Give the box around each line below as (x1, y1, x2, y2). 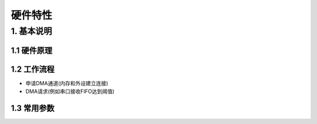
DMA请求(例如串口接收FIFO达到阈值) (25, 88, 114, 95)
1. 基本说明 (11, 26, 52, 36)
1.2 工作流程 (11, 64, 55, 74)
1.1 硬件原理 (11, 45, 53, 55)
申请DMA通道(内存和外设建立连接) (25, 79, 109, 86)
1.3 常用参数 (11, 103, 55, 113)
